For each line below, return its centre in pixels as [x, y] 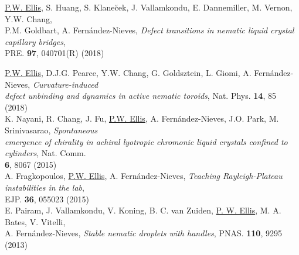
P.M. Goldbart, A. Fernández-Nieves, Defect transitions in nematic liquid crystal [149, 30]
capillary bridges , [35, 41]
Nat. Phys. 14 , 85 [244, 96]
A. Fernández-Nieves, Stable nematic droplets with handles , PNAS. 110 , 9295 [143, 233]
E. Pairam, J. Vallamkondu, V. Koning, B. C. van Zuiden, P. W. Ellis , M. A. [143, 210]
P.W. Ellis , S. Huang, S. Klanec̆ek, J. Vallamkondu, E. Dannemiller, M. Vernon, [149, 7]
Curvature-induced [65, 84]
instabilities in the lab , [45, 187]
